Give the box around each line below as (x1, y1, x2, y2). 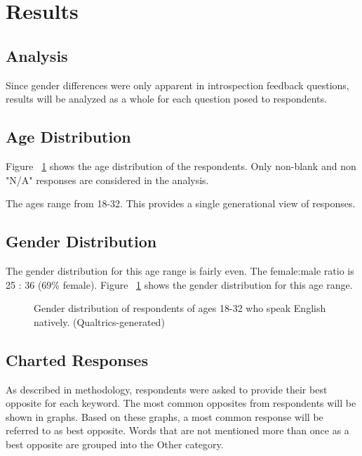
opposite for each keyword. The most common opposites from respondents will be (6, 396, 356, 410)
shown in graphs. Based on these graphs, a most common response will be (6, 409, 323, 424)
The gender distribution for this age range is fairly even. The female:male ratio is (6, 263, 354, 278)
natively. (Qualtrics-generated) (34, 314, 165, 329)
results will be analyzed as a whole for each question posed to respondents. (6, 91, 327, 106)
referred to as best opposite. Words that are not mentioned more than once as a (6, 423, 349, 438)
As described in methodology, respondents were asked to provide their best (6, 382, 328, 396)
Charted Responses (6, 348, 148, 370)
